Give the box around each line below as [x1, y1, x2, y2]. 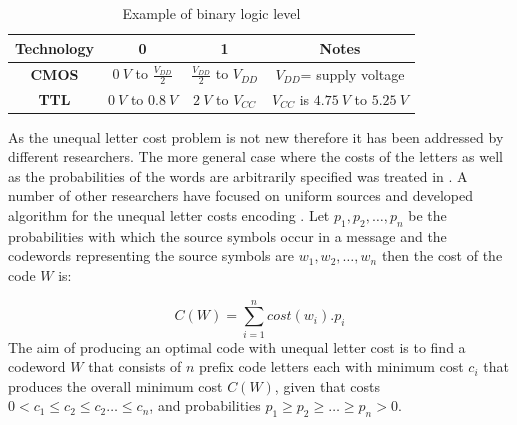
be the [408, 204, 447, 225]
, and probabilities [149, 395, 261, 416]
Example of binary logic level [122, 3, 301, 23]
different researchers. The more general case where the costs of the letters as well [8, 146, 503, 167]
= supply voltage [300, 63, 405, 84]
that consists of [88, 356, 182, 377]
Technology [15, 37, 94, 58]
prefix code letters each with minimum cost [199, 356, 464, 377]
